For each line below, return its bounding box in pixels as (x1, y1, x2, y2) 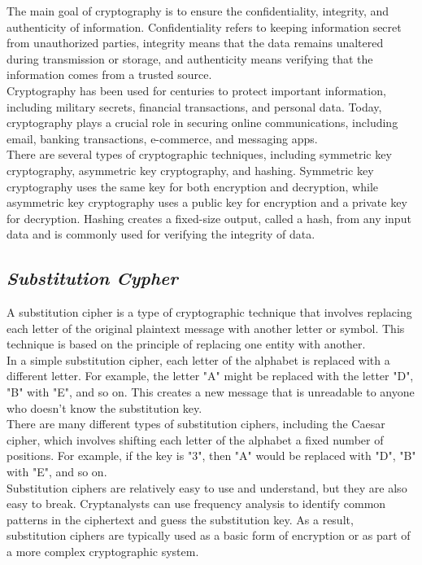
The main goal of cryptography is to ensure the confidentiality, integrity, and (7, 2, 389, 19)
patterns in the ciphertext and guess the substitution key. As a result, (7, 510, 354, 528)
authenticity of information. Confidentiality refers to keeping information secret (7, 18, 402, 35)
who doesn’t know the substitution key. (7, 399, 202, 416)
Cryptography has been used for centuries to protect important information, (7, 81, 386, 99)
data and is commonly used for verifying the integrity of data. (7, 226, 315, 243)
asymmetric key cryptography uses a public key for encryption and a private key (7, 194, 407, 211)
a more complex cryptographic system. (7, 543, 199, 560)
